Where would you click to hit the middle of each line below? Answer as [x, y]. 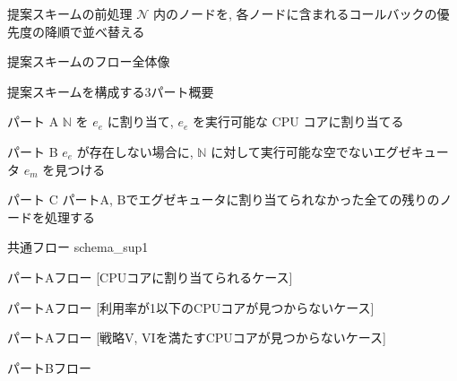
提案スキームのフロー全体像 [89, 61]
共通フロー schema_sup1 [78, 247]
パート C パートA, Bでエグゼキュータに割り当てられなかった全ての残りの [224, 199]
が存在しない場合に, [135, 151]
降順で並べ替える [95, 31]
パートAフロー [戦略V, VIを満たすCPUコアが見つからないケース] [197, 338]
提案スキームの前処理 [70, 13]
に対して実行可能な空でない [292, 151]
